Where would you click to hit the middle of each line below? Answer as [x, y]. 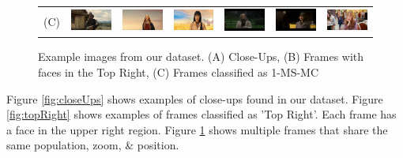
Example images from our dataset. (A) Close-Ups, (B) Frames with [201, 56]
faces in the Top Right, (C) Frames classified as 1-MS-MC [179, 71]
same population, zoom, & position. [93, 145]
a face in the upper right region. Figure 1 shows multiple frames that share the [197, 129]
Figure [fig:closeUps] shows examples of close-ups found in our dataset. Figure [195, 98]
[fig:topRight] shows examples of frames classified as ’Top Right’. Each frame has [201, 114]
